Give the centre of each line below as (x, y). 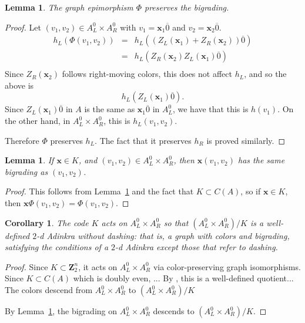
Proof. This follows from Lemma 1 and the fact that (99, 191)
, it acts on (98, 266)
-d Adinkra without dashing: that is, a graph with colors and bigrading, (163, 235)
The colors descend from (49, 290)
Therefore (22, 140)
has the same (262, 160)
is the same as (110, 109)
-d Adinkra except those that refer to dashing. (197, 247)
